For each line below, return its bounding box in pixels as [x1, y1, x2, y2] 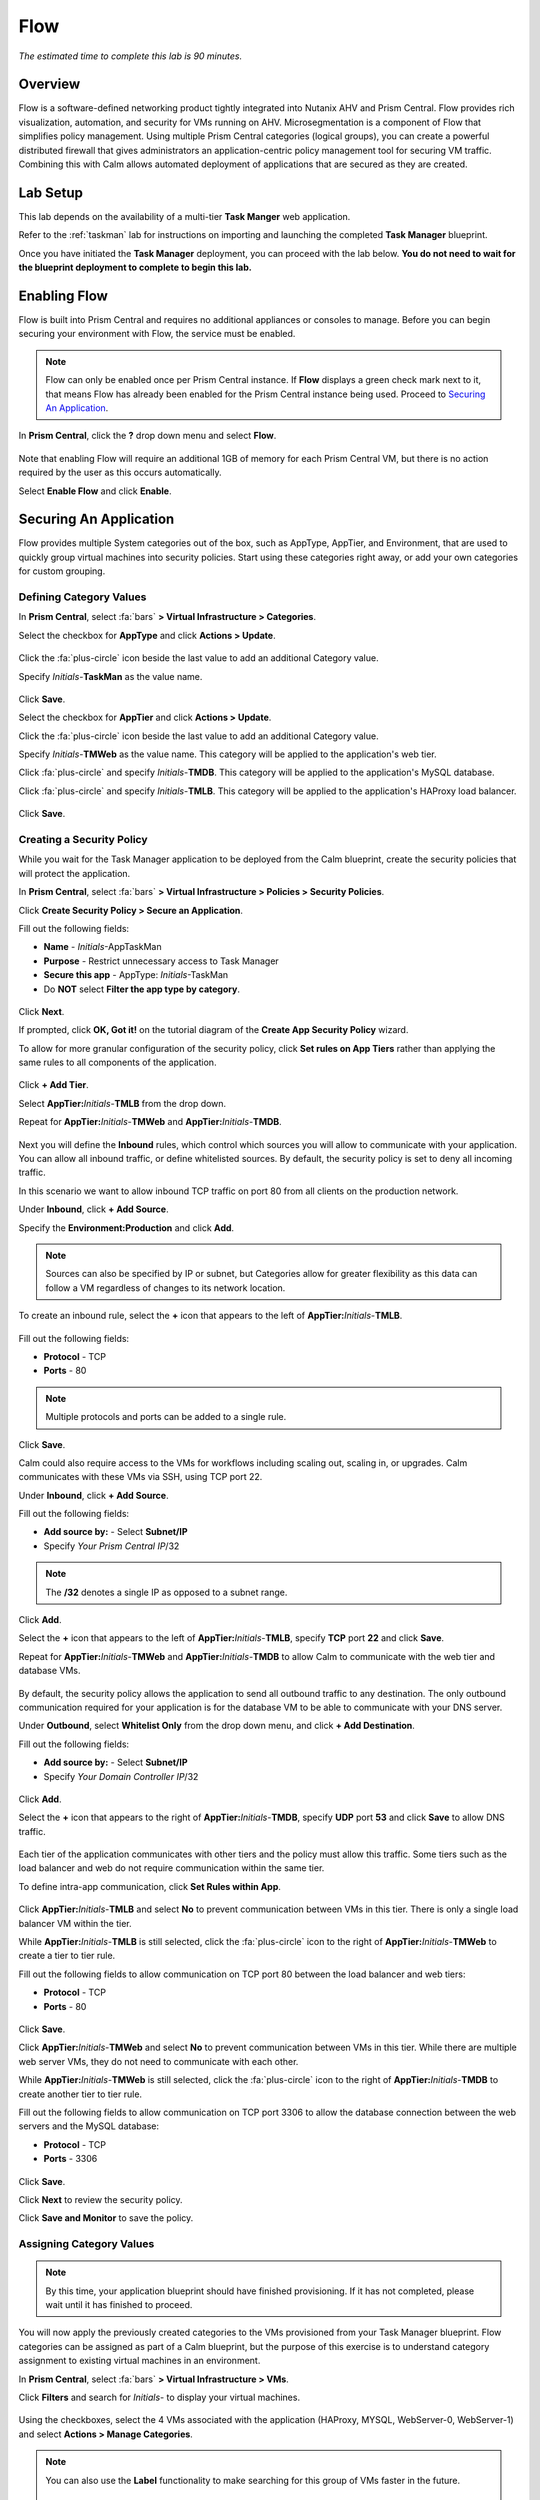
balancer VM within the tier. [18, 1917, 132, 1929]
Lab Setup [18, 184, 84, 201]
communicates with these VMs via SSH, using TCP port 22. [18, 1471, 263, 1483]
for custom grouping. [18, 565, 106, 577]
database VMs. [18, 1665, 81, 1677]
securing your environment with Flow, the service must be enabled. [18, 328, 296, 340]
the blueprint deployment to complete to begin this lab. [18, 261, 252, 274]
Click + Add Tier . [18, 1079, 89, 1091]
